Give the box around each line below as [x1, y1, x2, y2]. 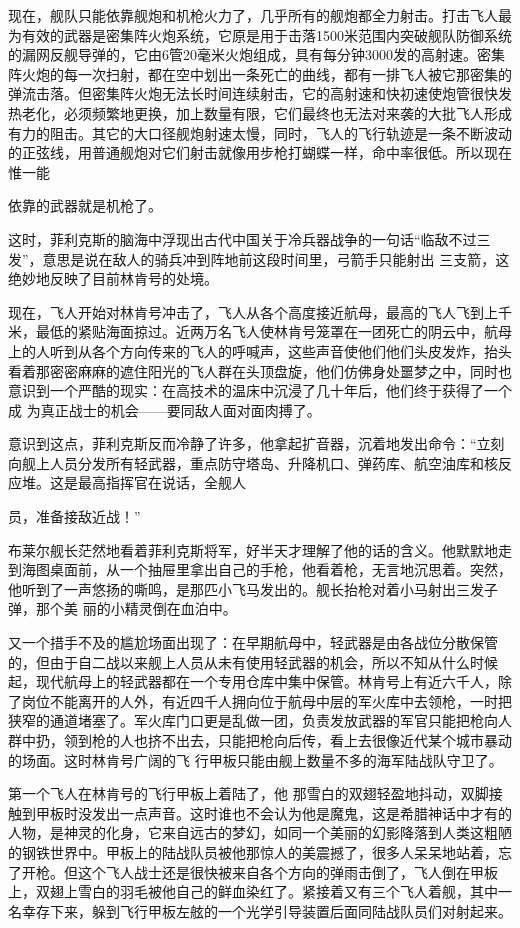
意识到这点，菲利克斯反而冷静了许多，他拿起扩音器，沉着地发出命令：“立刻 [8, 433, 505, 454]
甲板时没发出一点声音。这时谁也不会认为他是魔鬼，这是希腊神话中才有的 [35, 802, 512, 823]
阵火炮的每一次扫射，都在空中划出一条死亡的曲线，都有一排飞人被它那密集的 [8, 63, 512, 84]
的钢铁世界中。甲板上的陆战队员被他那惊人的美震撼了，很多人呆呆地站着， [8, 841, 498, 862]
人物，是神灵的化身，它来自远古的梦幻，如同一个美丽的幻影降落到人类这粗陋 [8, 822, 512, 843]
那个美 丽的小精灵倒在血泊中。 [35, 598, 237, 619]
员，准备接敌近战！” [8, 506, 141, 527]
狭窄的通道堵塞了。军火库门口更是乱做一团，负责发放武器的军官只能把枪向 [8, 710, 498, 731]
